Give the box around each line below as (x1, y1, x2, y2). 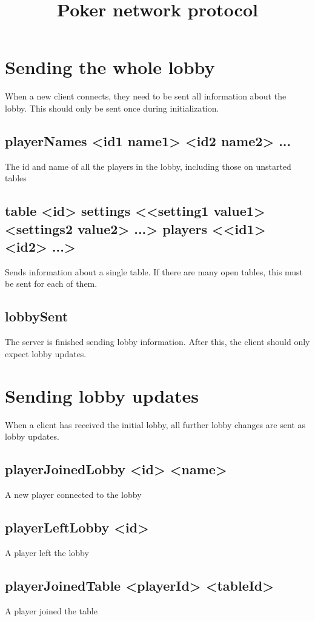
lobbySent (5, 307, 68, 326)
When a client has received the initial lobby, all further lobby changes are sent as (5, 418, 305, 431)
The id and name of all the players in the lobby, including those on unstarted (5, 159, 291, 172)
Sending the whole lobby (5, 55, 215, 79)
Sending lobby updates (5, 383, 199, 408)
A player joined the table (5, 604, 98, 617)
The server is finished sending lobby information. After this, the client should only (5, 335, 310, 348)
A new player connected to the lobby (5, 488, 142, 500)
